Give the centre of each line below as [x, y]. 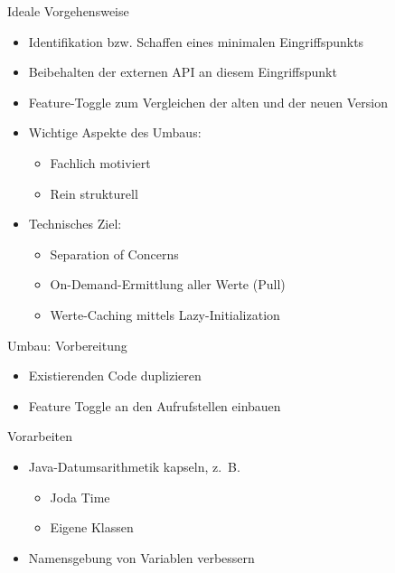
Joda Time [80, 497]
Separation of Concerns [114, 254]
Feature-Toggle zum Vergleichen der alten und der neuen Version [208, 102]
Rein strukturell [94, 193]
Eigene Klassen [92, 527]
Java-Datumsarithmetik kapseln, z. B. [134, 466]
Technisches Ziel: [75, 224]
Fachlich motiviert [100, 162]
